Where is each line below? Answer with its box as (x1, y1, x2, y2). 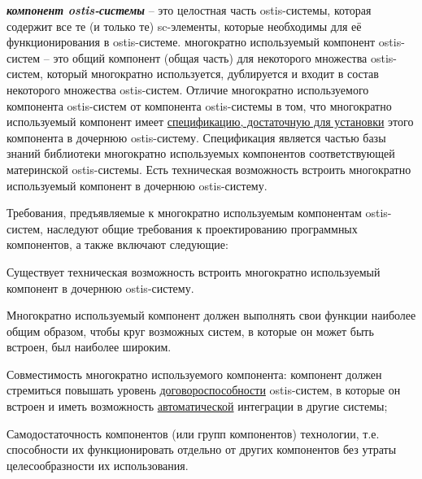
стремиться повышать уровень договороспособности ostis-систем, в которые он (7, 381, 401, 398)
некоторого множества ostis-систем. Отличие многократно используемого (7, 81, 369, 98)
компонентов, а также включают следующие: (7, 236, 228, 253)
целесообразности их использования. (7, 456, 189, 473)
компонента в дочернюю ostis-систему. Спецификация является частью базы (7, 128, 386, 146)
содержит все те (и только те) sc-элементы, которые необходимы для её (7, 17, 362, 34)
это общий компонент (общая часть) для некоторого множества (53, 49, 368, 66)
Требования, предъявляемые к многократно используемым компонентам (7, 204, 362, 221)
